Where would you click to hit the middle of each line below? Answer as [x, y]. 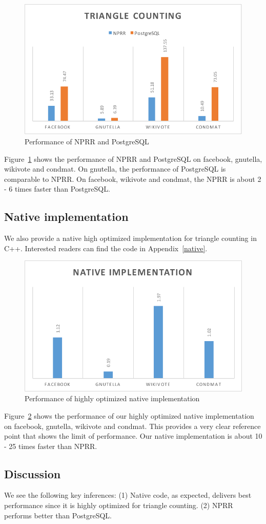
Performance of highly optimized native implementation [112, 398]
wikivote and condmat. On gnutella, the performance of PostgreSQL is [115, 169]
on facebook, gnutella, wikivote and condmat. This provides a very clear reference [132, 426]
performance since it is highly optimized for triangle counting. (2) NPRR [119, 505]
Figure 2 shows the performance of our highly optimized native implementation [129, 415]
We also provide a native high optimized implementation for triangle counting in [130, 238]
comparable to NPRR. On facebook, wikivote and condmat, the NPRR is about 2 [133, 179]
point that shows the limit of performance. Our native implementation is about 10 [133, 436]
